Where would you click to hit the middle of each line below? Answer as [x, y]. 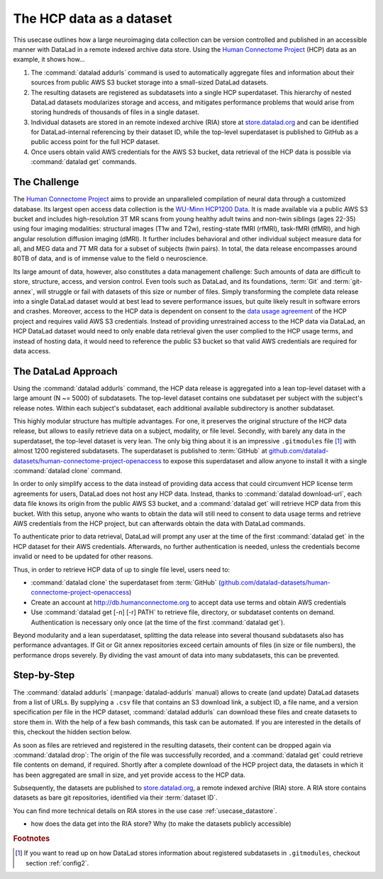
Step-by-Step [44, 675]
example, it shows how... [49, 60]
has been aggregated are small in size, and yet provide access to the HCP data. [129, 775]
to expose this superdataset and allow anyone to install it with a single [265, 460]
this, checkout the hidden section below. [72, 732]
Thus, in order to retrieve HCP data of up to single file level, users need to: [122, 569]
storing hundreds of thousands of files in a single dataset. [115, 112]
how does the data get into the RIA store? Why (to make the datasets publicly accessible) [161, 824]
